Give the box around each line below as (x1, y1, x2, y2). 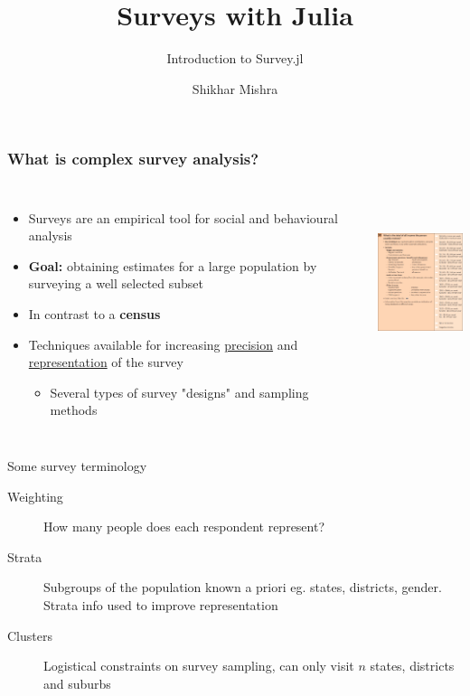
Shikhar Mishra (192, 79, 278, 98)
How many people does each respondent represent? (43, 517, 325, 536)
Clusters (7, 625, 52, 644)
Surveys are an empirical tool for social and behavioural (28, 208, 339, 227)
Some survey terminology (7, 456, 147, 475)
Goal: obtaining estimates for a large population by (28, 256, 317, 275)
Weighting (7, 486, 63, 505)
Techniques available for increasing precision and (28, 334, 298, 353)
